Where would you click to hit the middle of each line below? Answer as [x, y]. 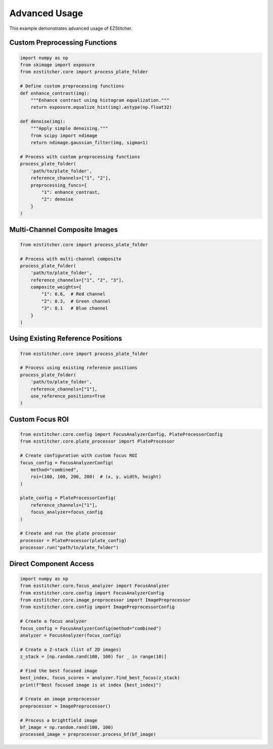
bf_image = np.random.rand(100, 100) [67, 728]
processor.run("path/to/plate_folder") [69, 548]
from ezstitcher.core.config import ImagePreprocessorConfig [97, 607]
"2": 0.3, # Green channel [76, 301]
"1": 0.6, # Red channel [73, 294]
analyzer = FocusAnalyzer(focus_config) [71, 635]
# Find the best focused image [59, 671]
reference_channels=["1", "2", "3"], [77, 280]
